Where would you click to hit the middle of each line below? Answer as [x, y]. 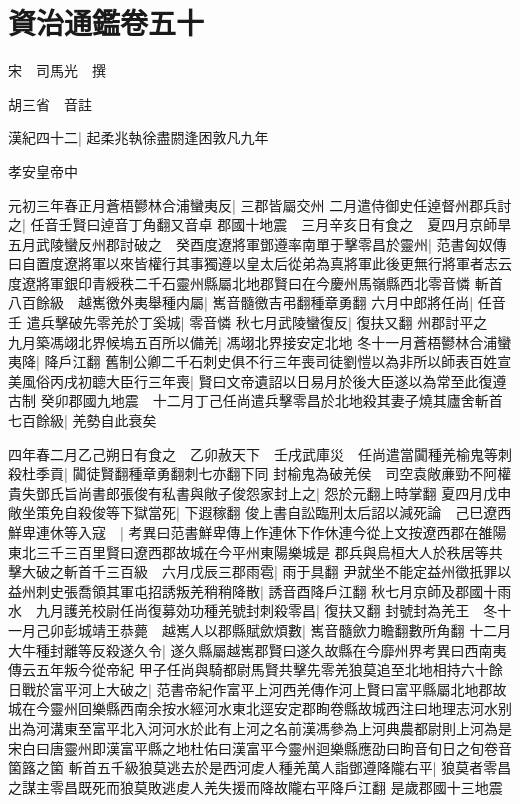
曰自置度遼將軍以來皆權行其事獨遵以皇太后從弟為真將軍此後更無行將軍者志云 [260, 263]
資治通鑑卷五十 [106, 22]
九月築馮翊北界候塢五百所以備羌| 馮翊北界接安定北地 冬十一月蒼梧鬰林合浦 [253, 341]
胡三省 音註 [50, 103]
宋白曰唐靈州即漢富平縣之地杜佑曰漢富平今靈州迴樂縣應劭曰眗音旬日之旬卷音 [260, 747]
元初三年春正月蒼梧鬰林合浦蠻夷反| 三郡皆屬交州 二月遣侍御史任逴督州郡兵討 [260, 204]
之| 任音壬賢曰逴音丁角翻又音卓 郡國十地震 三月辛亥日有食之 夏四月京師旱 [260, 224]
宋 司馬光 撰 [57, 70]
